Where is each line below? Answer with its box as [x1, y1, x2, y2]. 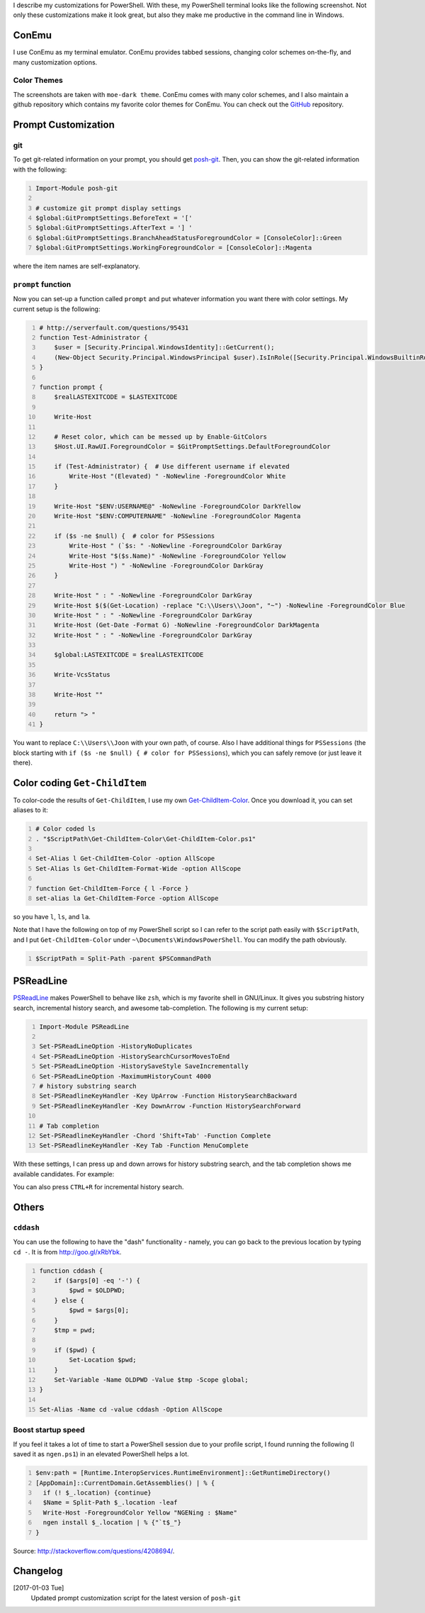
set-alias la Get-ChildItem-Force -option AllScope [35, 894, 219, 902]
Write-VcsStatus [54, 670, 111, 679]
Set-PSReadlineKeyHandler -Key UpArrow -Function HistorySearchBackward [39, 1092, 297, 1100]
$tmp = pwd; [54, 1326, 96, 1334]
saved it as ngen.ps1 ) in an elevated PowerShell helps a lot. [13, 1450, 189, 1459]
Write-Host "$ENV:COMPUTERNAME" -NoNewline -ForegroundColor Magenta [54, 512, 301, 520]
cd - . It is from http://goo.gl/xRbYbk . [13, 1247, 122, 1256]
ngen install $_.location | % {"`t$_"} [42, 1519, 182, 1527]
